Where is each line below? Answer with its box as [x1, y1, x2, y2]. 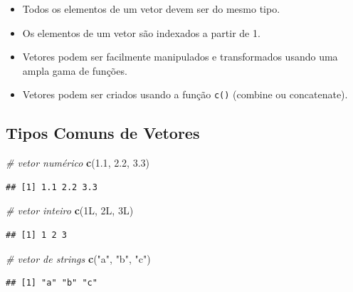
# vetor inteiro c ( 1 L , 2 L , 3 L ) [6, 203, 134, 218]
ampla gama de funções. [22, 63, 127, 78]
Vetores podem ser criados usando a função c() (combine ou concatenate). [22, 87, 348, 102]
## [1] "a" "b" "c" [6, 278, 98, 288]
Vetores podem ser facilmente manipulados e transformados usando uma [22, 49, 338, 64]
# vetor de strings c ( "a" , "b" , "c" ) [6, 251, 151, 266]
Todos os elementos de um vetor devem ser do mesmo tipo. [22, 1, 280, 16]
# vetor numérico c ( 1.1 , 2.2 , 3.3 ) [6, 155, 150, 170]
